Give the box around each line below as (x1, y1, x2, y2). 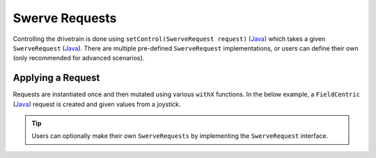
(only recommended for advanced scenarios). (13, 54, 145, 62)
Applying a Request (13, 72, 100, 84)
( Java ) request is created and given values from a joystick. (13, 100, 181, 108)
